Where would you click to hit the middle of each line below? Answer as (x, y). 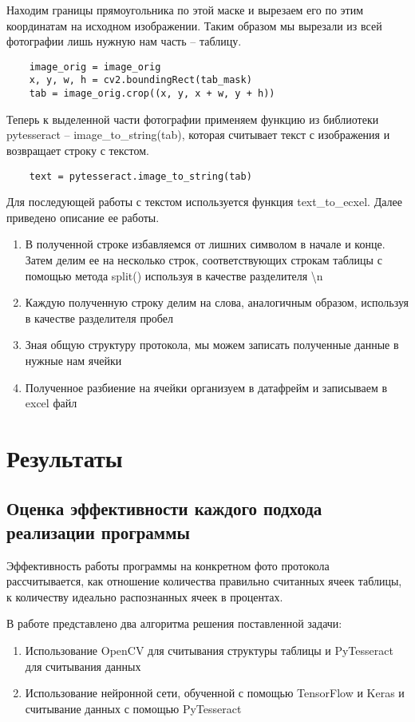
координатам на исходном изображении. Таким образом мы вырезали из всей (194, 25)
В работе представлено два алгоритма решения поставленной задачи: (174, 623)
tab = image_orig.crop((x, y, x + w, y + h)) (152, 94)
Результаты (65, 457)
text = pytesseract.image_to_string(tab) (140, 176)
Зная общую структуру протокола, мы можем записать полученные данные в (212, 345)
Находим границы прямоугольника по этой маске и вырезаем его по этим (185, 10)
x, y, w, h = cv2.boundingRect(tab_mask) (140, 80)
